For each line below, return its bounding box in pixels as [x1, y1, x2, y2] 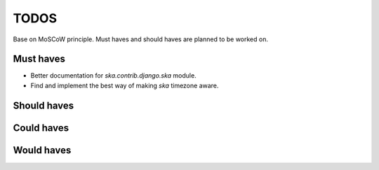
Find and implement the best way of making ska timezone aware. [30, 81, 219, 90]
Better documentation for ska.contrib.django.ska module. [30, 71, 197, 80]
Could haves [13, 122, 69, 134]
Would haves [13, 144, 72, 156]
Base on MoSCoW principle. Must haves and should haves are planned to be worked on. [13, 35, 268, 43]
